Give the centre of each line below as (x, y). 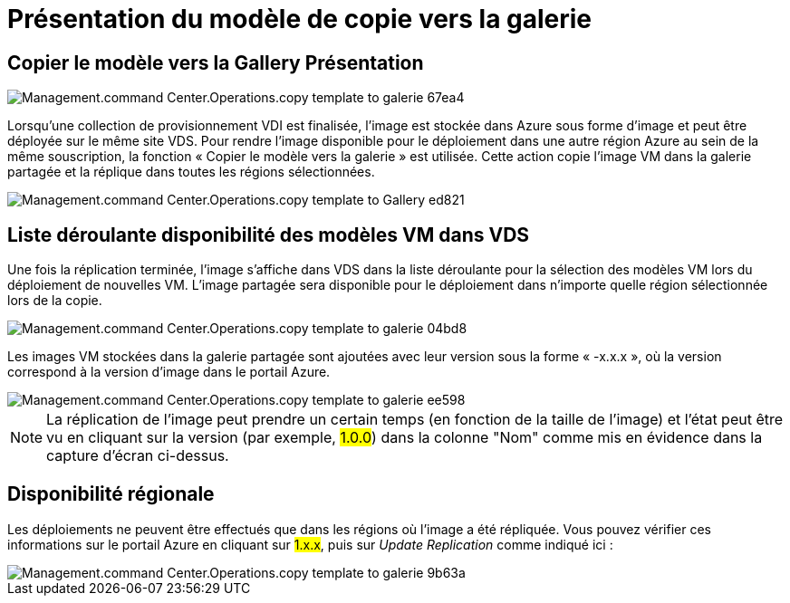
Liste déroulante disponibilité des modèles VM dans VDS (269, 234)
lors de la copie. (55, 301)
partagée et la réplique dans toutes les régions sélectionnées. (191, 172)
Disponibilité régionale (111, 494)
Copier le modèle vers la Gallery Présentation (216, 62)
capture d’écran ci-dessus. (138, 456)
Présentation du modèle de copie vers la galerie (300, 19)
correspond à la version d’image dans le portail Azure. (169, 372)
